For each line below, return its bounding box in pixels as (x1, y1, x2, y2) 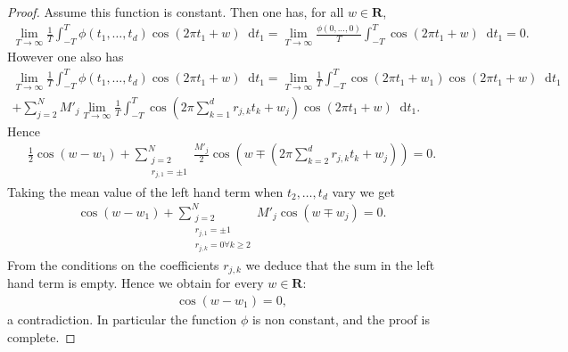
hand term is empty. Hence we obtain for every (7, 274, 264, 292)
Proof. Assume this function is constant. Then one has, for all (7, 3, 344, 20)
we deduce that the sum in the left (245, 255, 435, 274)
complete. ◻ (7, 327, 76, 346)
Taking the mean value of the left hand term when (7, 182, 284, 201)
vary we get (332, 182, 395, 201)
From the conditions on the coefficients (7, 255, 219, 274)
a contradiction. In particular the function (7, 309, 237, 328)
